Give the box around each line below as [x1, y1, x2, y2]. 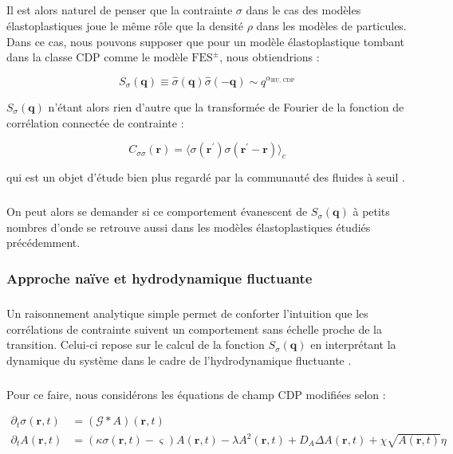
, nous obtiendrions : [219, 49, 320, 65]
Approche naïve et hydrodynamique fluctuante [6, 268, 313, 288]
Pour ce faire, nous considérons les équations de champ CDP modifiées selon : [6, 386, 386, 402]
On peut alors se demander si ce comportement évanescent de [6, 203, 308, 220]
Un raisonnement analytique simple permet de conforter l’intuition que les [6, 305, 368, 322]
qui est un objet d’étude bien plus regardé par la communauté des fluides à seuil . [6, 169, 405, 186]
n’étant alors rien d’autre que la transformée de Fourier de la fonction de [48, 98, 404, 115]
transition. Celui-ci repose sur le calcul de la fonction [6, 336, 265, 353]
